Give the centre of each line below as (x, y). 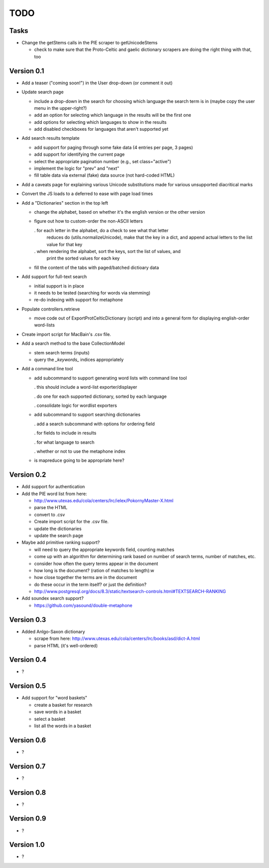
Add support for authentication (53, 487)
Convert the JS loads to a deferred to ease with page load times (87, 194)
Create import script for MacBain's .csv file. (67, 334)
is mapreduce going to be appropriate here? (79, 460)
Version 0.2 (28, 475)
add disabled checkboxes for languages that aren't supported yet (101, 129)
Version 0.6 (28, 740)
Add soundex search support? (53, 598)
